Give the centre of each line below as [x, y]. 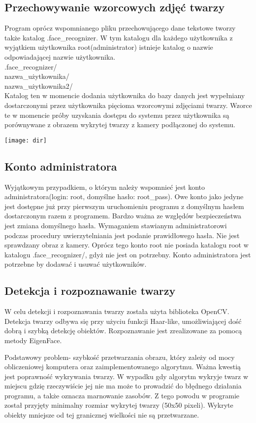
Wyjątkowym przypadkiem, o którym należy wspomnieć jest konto [105, 187]
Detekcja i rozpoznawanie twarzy [90, 291]
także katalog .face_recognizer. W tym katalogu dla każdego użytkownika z [119, 37]
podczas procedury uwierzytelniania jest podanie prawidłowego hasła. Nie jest [122, 235]
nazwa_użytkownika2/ [39, 86]
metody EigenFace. [33, 340]
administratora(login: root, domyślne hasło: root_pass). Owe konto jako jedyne [124, 196]
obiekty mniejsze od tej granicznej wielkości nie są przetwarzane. [102, 415]
